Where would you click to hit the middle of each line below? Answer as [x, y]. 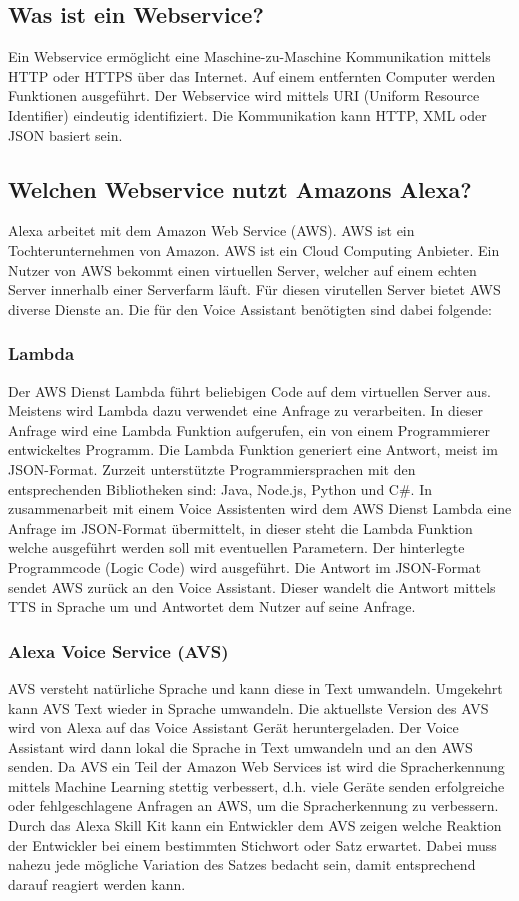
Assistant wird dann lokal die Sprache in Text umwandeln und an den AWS [240, 746]
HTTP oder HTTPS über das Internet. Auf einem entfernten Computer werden [252, 75]
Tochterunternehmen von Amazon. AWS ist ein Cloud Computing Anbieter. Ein [254, 249]
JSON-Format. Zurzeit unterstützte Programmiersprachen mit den [212, 468]
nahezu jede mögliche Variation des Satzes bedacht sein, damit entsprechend [242, 864]
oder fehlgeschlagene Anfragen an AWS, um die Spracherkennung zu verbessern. [253, 805]
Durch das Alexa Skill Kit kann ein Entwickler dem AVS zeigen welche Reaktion [255, 825]
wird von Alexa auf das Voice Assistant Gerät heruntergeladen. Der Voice [233, 727]
